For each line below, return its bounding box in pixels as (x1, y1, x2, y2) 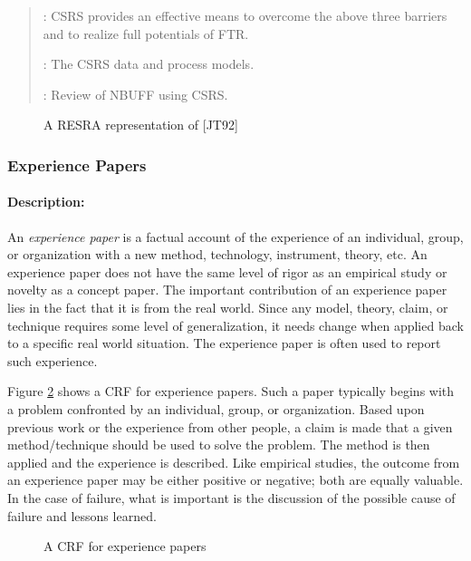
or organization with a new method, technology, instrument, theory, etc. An (7, 245, 428, 264)
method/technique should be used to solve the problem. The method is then (7, 435, 430, 454)
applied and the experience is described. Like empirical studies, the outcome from (7, 452, 460, 471)
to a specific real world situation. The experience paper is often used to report (7, 334, 441, 353)
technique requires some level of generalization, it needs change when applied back (7, 315, 464, 334)
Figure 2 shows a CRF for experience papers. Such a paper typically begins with (7, 382, 455, 401)
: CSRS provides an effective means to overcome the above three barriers (43, 6, 447, 24)
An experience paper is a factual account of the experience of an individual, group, (7, 227, 464, 246)
